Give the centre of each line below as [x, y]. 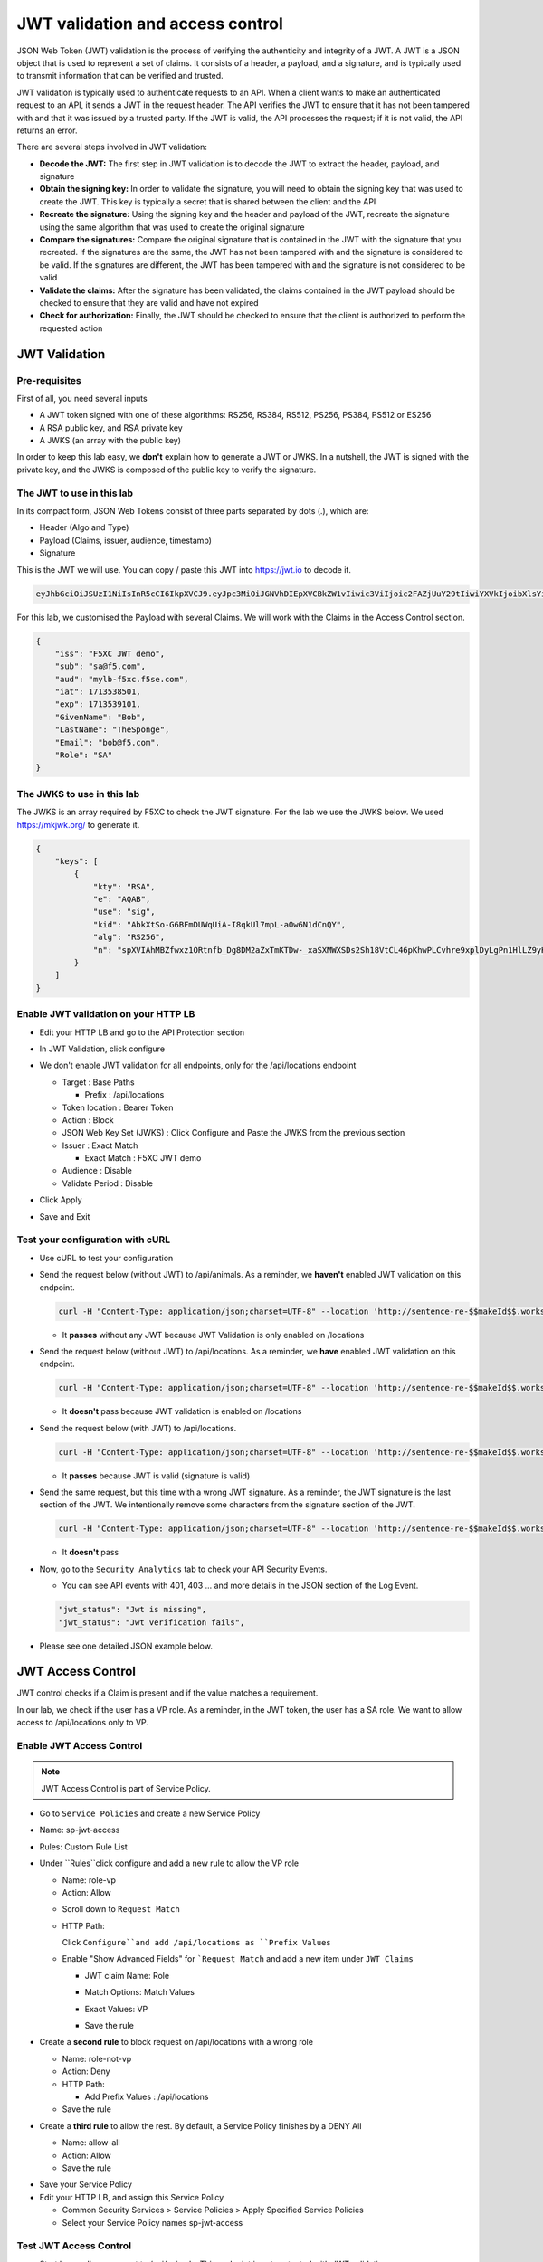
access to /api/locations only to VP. [83, 1723]
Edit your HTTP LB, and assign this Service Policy [132, 2197]
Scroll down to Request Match [121, 1909]
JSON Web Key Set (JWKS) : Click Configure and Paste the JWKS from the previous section [233, 1133]
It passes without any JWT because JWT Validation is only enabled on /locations [213, 1335]
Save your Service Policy [86, 2184]
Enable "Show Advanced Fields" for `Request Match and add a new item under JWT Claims [238, 1959]
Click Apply [61, 1200]
